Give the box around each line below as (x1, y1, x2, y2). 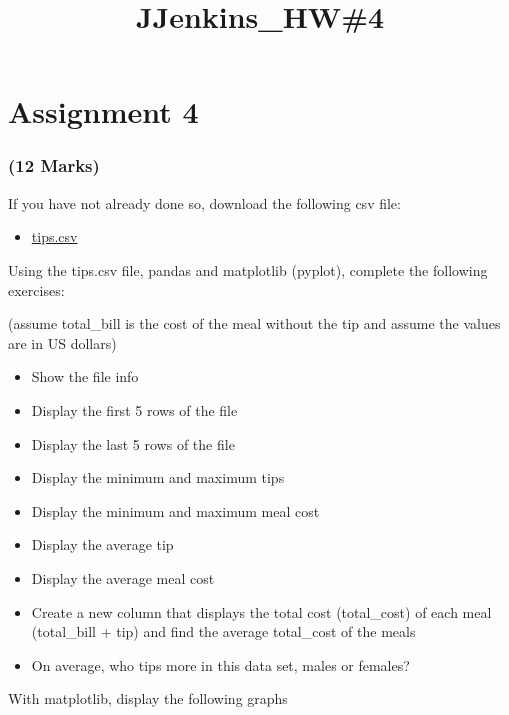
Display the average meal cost (31, 567, 215, 588)
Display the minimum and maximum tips (31, 467, 285, 488)
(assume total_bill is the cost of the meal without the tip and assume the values (8, 313, 501, 334)
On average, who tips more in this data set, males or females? (31, 654, 410, 675)
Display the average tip (31, 534, 174, 555)
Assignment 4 (8, 91, 199, 132)
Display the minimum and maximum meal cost (31, 500, 320, 521)
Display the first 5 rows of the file (31, 399, 238, 420)
